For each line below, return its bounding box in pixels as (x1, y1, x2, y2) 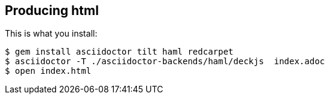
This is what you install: (5, 28, 98, 39)
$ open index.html (5, 66, 92, 76)
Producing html (5, 3, 99, 18)
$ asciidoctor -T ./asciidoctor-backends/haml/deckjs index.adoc (5, 56, 325, 67)
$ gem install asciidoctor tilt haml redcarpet (5, 47, 234, 57)
